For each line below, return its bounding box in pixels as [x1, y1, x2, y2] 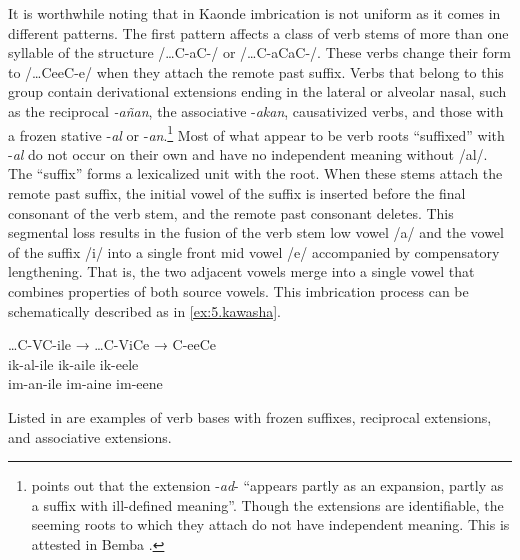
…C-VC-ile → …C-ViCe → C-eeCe [8, 334, 217, 355]
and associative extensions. [8, 426, 172, 447]
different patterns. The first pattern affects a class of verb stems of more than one [8, 22, 509, 43]
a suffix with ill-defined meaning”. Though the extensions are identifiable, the [31, 494, 504, 515]
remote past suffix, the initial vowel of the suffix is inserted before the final [8, 183, 466, 203]
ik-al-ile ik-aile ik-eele [8, 353, 139, 374]
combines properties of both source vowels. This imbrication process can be [8, 280, 469, 301]
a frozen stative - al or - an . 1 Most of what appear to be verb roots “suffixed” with [8, 121, 505, 145]
